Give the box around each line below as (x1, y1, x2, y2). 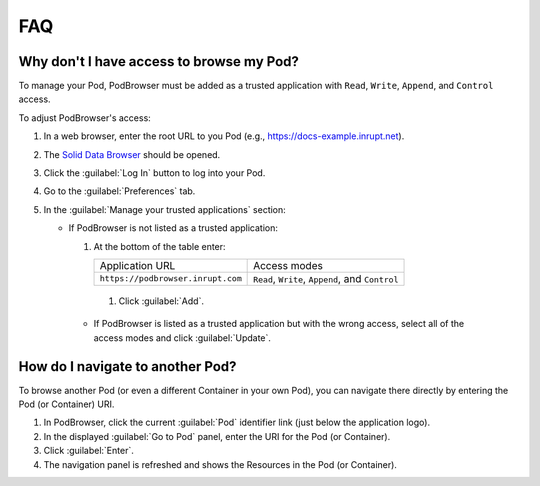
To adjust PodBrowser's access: (18, 111, 152, 124)
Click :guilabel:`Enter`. (43, 445, 134, 457)
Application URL (99, 258, 176, 272)
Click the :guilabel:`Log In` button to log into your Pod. (43, 167, 266, 179)
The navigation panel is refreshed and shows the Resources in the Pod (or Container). (43, 458, 397, 470)
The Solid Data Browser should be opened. (43, 148, 221, 160)
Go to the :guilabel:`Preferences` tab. (43, 185, 196, 197)
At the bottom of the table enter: (93, 240, 226, 252)
